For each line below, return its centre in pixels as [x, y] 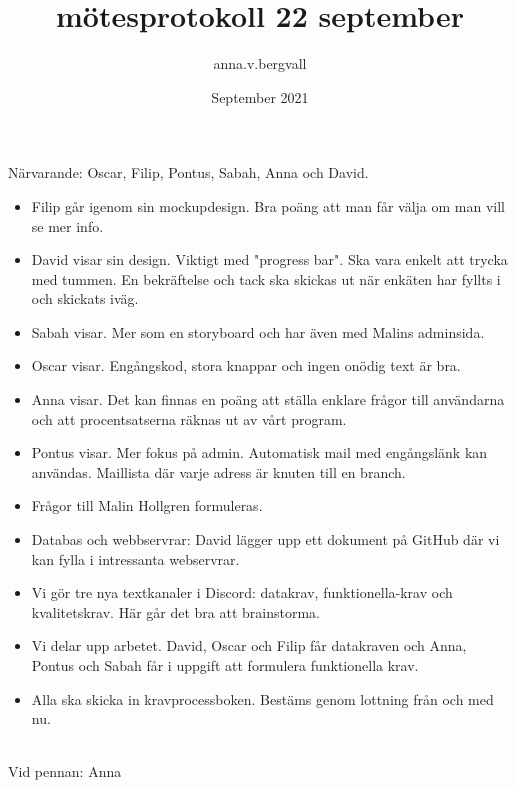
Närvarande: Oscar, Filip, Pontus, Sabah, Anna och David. [188, 172]
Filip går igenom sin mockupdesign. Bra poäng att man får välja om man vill [268, 205]
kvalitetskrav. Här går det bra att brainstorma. [175, 611]
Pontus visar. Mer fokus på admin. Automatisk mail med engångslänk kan [259, 452]
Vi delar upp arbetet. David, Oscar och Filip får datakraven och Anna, [249, 645]
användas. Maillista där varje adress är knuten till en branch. [218, 471]
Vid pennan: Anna [65, 771]
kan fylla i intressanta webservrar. [135, 558]
